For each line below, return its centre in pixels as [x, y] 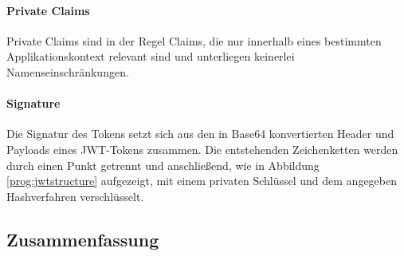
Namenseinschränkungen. [68, 71]
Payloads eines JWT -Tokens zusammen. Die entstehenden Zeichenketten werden [202, 149]
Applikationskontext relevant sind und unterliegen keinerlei [151, 56]
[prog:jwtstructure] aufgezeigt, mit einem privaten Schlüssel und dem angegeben [202, 181]
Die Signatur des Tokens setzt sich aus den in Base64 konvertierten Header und [200, 134]
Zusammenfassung [83, 239]
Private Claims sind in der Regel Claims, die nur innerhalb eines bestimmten [194, 40]
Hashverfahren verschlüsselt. [75, 196]
